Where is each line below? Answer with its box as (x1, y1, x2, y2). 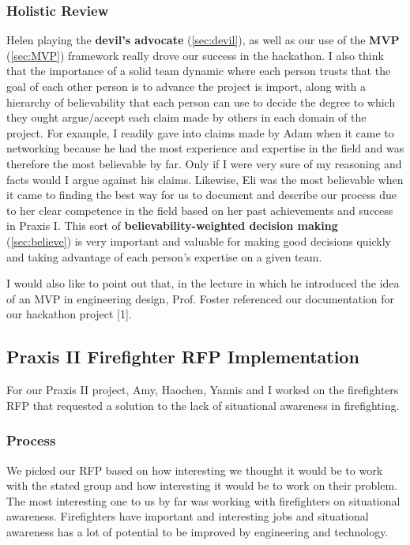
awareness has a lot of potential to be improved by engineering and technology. (6, 523, 389, 539)
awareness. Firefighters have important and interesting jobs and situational (6, 508, 369, 524)
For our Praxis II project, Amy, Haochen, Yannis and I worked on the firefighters (6, 381, 399, 398)
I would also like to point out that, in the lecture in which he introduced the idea (6, 275, 400, 291)
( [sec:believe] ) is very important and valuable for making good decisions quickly (6, 232, 391, 249)
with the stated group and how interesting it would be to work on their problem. (6, 477, 398, 494)
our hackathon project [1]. (6, 306, 132, 322)
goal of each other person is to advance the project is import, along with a (6, 78, 366, 94)
